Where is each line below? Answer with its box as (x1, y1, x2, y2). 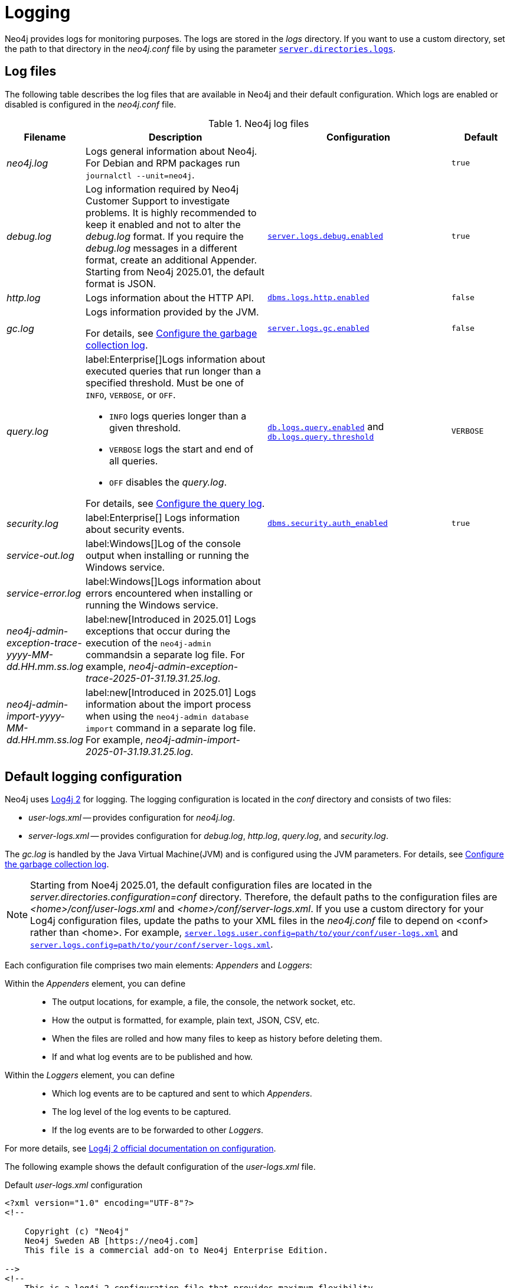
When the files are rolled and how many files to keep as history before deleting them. (52, 1033, 382, 1044)
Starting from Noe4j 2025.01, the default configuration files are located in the (30, 879, 372, 892)
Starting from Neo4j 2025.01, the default (86, 265, 264, 278)
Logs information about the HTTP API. (86, 291, 254, 304)
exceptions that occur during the (86, 625, 231, 637)
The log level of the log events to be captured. (52, 1107, 231, 1117)
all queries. (109, 454, 158, 467)
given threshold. (109, 421, 181, 434)
